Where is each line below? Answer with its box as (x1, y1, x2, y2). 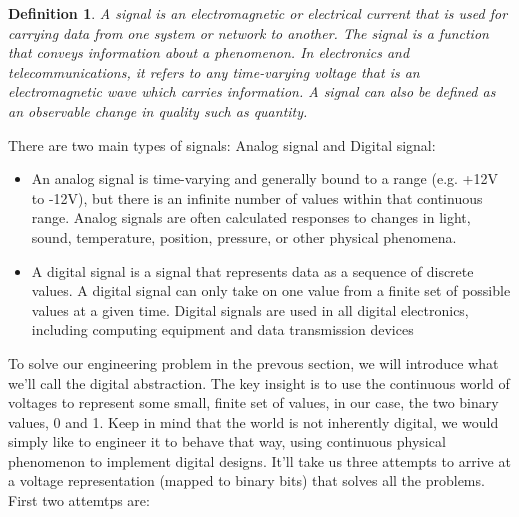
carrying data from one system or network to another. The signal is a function (8, 22, 489, 43)
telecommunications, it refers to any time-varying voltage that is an (8, 61, 420, 82)
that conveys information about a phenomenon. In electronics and (8, 42, 410, 63)
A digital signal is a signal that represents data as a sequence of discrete (31, 260, 474, 281)
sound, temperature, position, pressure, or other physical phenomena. (31, 226, 457, 247)
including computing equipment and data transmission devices (31, 319, 414, 340)
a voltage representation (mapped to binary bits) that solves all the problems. (8, 470, 485, 491)
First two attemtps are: (8, 490, 150, 511)
